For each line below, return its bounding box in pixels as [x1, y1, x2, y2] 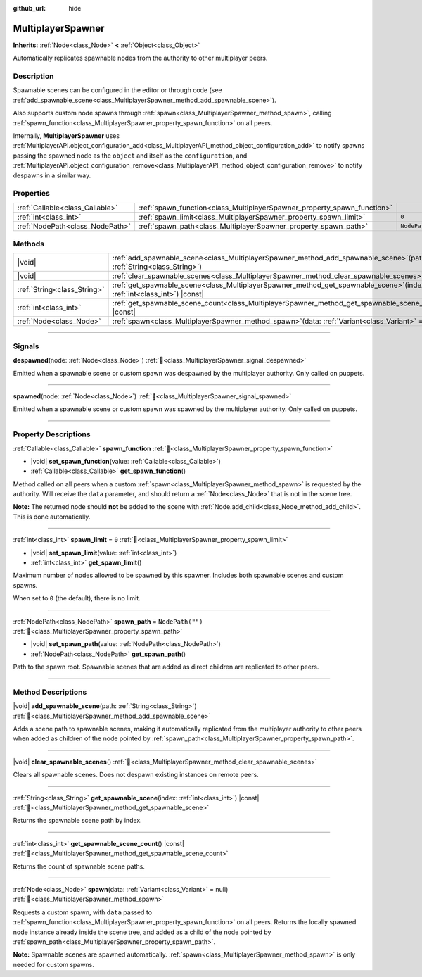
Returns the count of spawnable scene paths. [13, 862, 146, 871]
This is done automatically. [13, 512, 91, 521]
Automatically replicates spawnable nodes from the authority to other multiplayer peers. [13, 53, 268, 63]
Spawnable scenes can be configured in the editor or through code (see [13, 86, 222, 94]
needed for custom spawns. [13, 960, 95, 969]
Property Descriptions [13, 429, 91, 439]
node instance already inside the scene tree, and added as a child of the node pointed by [13, 928, 271, 936]
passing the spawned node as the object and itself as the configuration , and [13, 151, 248, 160]
